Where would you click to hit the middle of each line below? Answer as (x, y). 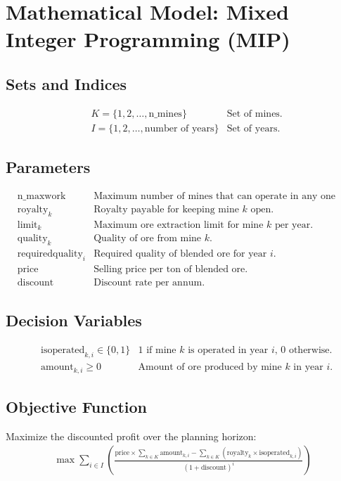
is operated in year (228, 351)
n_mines (165, 114)
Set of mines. (255, 114)
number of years (179, 128)
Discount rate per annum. (149, 283)
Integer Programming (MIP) (148, 39)
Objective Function (77, 406)
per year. (294, 225)
